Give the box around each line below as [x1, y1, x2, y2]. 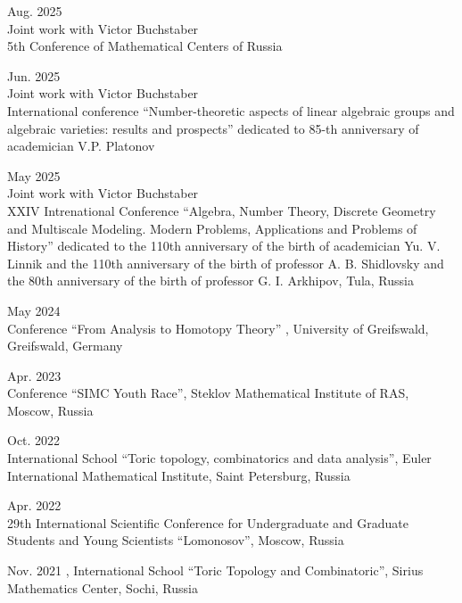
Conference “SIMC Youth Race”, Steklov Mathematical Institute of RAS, [7, 384, 409, 402]
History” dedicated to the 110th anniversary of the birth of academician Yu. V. [7, 236, 441, 255]
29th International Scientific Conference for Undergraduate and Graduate [7, 513, 408, 532]
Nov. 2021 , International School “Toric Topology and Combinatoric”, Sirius [7, 561, 424, 580]
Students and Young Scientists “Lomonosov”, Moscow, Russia [7, 531, 344, 549]
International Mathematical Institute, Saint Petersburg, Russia [7, 466, 351, 484]
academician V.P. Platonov [7, 136, 155, 155]
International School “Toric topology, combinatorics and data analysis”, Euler [7, 449, 432, 467]
